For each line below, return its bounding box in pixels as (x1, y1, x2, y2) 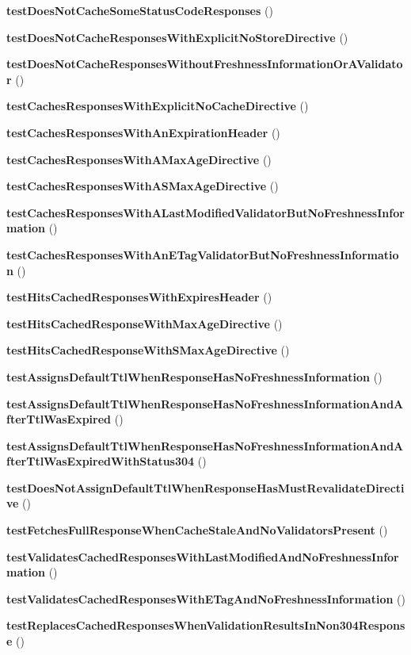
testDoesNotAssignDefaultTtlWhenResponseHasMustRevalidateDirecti (6, 479, 405, 496)
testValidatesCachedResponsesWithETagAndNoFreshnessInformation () (6, 590, 405, 607)
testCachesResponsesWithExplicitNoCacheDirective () (6, 98, 309, 114)
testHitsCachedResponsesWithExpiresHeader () (6, 289, 272, 305)
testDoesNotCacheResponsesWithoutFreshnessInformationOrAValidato (6, 56, 403, 72)
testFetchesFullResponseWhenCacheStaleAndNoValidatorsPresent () (6, 522, 388, 538)
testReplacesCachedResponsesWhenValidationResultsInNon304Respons (6, 617, 405, 634)
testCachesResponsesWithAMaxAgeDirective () (6, 151, 272, 167)
